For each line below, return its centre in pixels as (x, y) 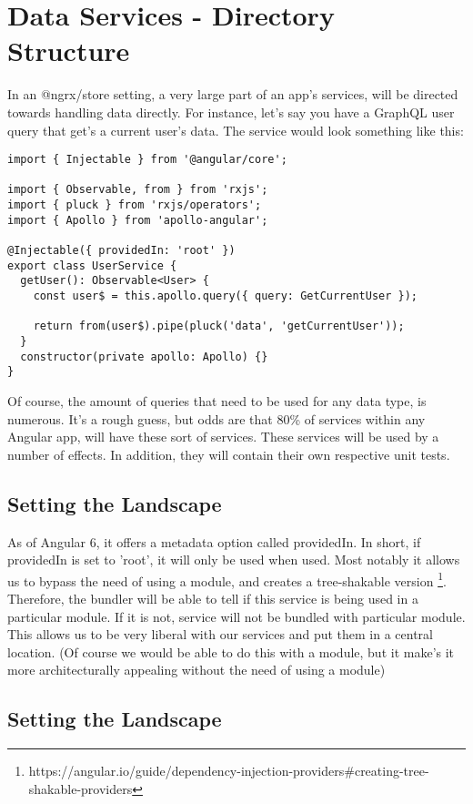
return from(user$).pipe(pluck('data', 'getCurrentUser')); (219, 326)
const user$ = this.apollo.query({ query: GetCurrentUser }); (226, 296)
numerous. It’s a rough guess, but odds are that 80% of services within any (216, 418)
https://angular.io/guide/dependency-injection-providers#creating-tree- (229, 771)
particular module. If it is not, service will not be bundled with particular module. (236, 616)
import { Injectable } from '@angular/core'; (147, 160)
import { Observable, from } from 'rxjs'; (138, 190)
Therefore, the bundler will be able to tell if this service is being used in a (213, 598)
